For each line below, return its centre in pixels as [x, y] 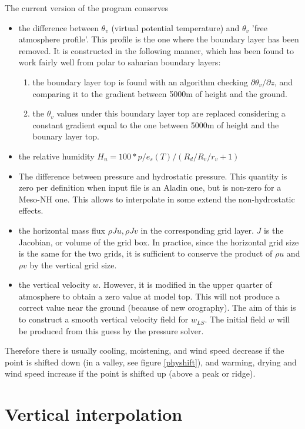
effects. [31, 210]
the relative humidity [56, 156]
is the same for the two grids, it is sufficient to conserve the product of [145, 253]
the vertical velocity [54, 285]
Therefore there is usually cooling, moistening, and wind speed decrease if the [145, 350]
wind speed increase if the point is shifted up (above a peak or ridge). [130, 373]
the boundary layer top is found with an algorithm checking [140, 82]
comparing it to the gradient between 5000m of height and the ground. [160, 93]
